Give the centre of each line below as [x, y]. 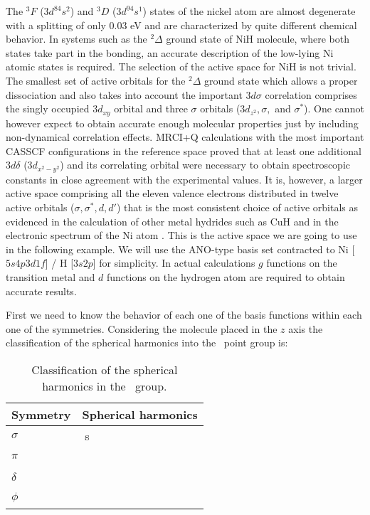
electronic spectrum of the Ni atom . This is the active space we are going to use [181, 235]
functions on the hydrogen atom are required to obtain [226, 277]
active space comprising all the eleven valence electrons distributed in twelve [172, 193]
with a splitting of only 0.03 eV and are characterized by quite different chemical [181, 25]
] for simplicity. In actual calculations [174, 263]
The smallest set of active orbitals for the [96, 80]
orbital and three [151, 108]
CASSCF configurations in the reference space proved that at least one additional [184, 150]
